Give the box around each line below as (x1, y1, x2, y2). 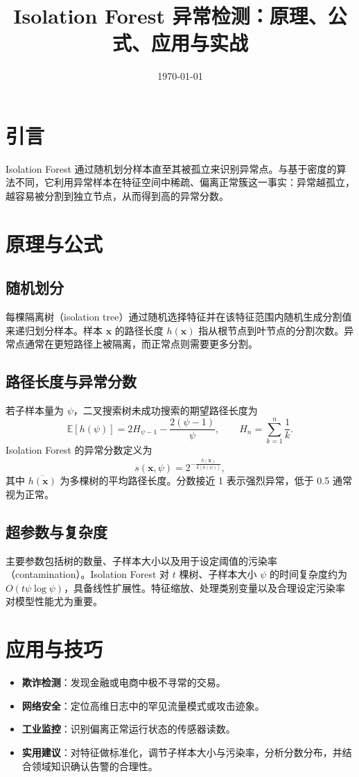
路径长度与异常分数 (6, 370, 137, 392)
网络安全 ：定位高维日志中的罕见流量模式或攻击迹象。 (21, 698, 265, 712)
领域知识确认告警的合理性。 (31, 758, 158, 773)
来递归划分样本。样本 (6, 323, 103, 337)
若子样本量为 (6, 403, 64, 418)
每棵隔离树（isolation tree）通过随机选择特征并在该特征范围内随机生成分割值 (6, 309, 352, 324)
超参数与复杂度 (6, 520, 107, 542)
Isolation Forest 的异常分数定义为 (6, 442, 152, 456)
